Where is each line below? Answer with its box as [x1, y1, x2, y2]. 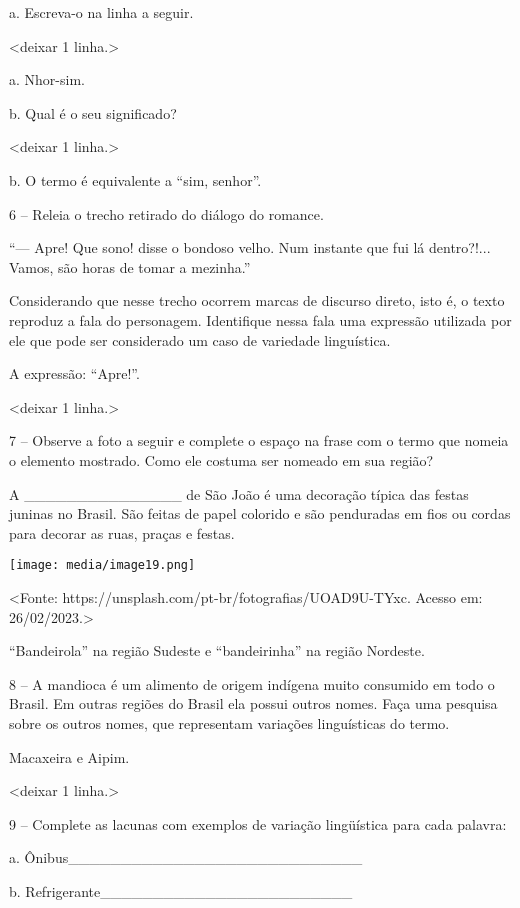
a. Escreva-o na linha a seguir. [9, 2, 194, 22]
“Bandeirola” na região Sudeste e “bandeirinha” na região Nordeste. [9, 640, 425, 661]
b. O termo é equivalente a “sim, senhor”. [9, 169, 262, 190]
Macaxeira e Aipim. [9, 746, 130, 767]
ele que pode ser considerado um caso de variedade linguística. [9, 329, 391, 350]
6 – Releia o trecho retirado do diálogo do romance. [9, 203, 324, 224]
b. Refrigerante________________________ [9, 880, 353, 901]
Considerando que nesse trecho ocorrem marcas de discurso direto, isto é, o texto [9, 290, 505, 311]
